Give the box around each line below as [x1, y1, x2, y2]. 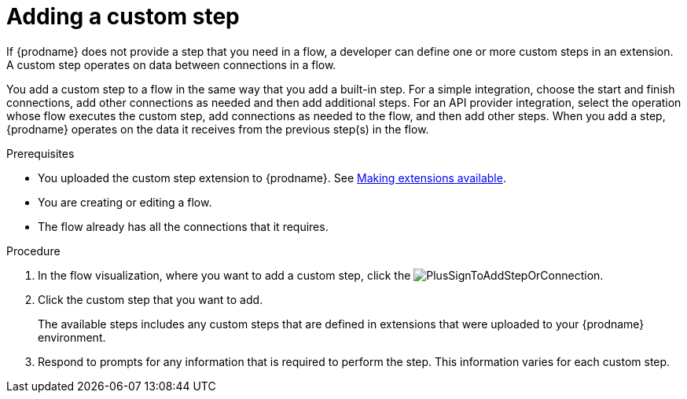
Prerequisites [6, 146, 75, 160]
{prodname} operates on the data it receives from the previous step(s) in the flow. [6, 122, 429, 136]
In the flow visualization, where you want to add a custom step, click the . [38, 268, 604, 282]
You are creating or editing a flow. [38, 195, 212, 209]
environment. [38, 330, 106, 344]
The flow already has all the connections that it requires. [38, 219, 329, 233]
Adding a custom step [6, 3, 240, 30]
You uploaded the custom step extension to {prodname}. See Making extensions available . [38, 170, 506, 185]
